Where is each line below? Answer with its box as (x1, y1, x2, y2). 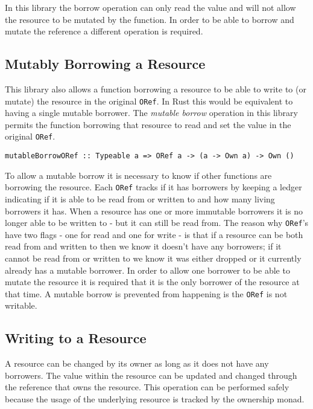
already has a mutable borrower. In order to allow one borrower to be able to (5, 263, 290, 276)
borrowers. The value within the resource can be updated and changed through (5, 369, 297, 381)
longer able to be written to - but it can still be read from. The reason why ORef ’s (5, 216, 309, 229)
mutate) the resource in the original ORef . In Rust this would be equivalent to (5, 94, 293, 107)
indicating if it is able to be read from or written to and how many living (5, 192, 275, 205)
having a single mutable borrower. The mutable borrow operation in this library (5, 106, 298, 119)
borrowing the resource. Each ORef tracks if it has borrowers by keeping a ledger (5, 181, 302, 193)
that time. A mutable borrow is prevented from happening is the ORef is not (5, 287, 288, 300)
